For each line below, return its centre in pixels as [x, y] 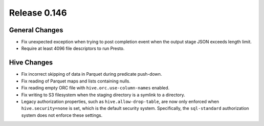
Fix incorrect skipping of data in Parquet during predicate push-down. [92, 74]
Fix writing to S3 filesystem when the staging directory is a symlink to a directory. [103, 95]
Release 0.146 [38, 13]
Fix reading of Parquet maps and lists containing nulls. [76, 81]
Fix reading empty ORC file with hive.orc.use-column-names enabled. [95, 88]
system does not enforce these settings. [62, 115]
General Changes [36, 30]
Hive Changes [31, 63]
